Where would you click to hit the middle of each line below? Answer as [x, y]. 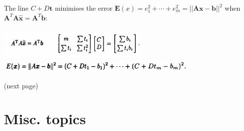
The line [16, 8]
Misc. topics [45, 119]
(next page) [21, 85]
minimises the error [84, 8]
